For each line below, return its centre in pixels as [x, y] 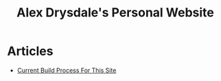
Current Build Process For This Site [67, 70]
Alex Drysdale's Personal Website [115, 13]
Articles [30, 51]
